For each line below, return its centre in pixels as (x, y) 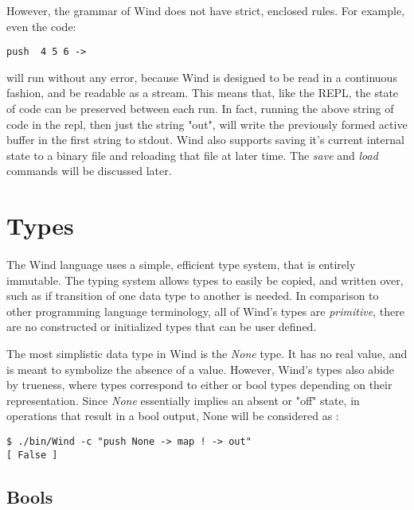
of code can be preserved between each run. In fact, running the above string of (200, 109)
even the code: (41, 26)
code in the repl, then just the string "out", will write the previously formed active (207, 124)
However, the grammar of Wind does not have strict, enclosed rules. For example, (206, 10)
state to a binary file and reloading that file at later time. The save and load (192, 155)
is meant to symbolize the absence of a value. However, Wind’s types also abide (200, 369)
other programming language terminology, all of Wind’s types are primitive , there (205, 311)
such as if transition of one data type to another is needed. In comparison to (193, 296)
